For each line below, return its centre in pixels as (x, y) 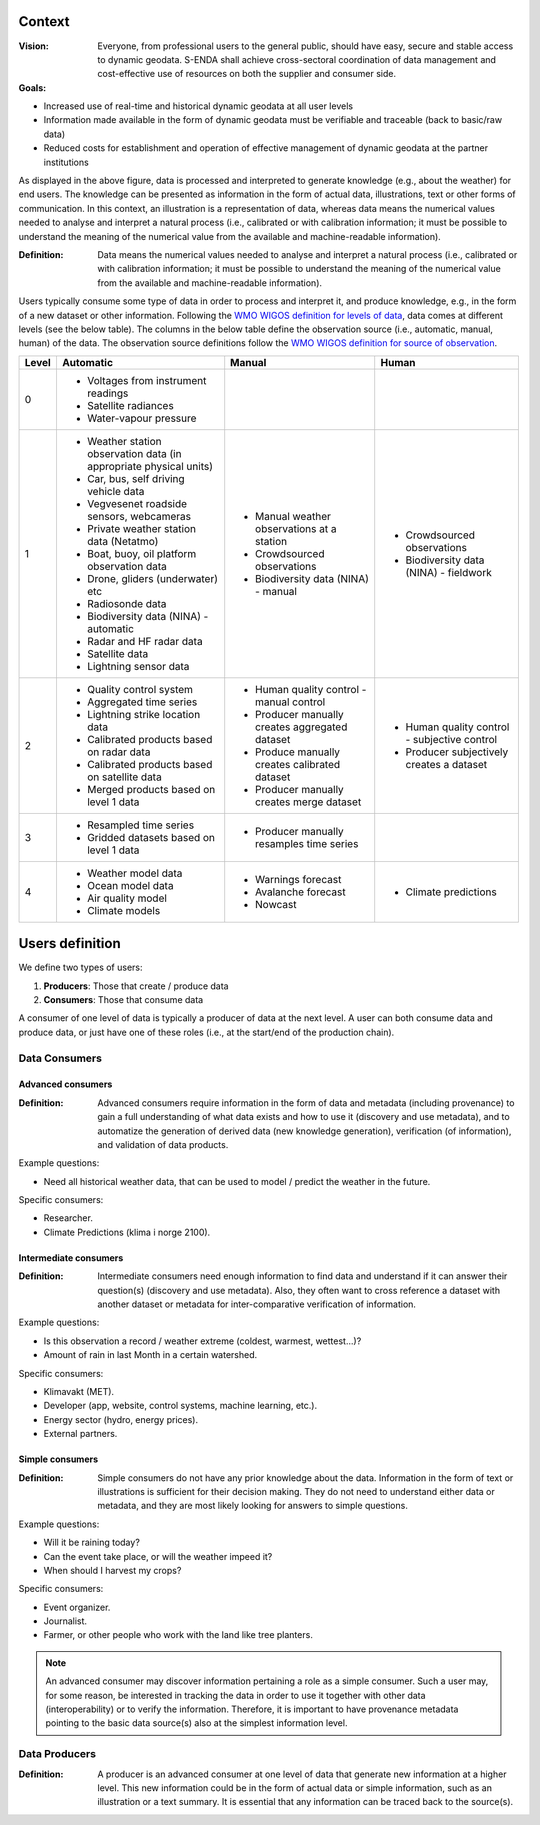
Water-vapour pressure (141, 418)
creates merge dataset (308, 802)
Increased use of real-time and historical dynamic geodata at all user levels (198, 106)
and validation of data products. (163, 1144)
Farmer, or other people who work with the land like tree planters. (178, 1635)
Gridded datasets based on (150, 837)
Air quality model (126, 898)
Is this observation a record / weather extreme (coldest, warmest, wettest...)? (202, 1341)
